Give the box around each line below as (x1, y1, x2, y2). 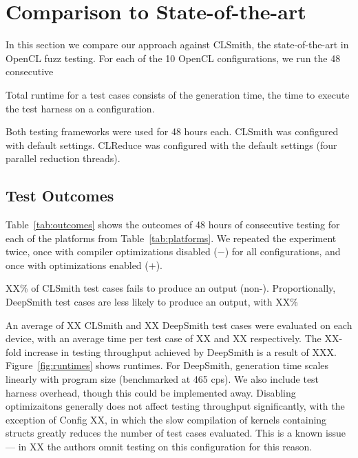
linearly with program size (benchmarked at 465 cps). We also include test (6, 372, 319, 386)
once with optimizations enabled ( (6, 257, 149, 272)
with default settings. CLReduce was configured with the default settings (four (6, 137, 337, 152)
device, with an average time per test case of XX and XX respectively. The (6, 331, 322, 346)
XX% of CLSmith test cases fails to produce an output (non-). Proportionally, (6, 281, 336, 295)
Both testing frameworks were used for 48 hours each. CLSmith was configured (6, 124, 339, 139)
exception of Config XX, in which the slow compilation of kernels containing (6, 412, 327, 426)
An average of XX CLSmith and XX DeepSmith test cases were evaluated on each (6, 317, 352, 332)
